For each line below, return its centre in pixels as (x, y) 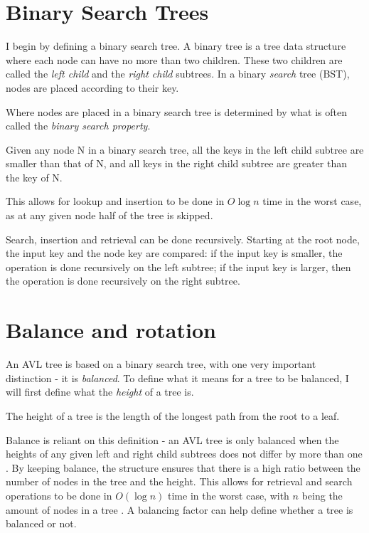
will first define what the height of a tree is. (100, 392)
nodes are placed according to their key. (92, 87)
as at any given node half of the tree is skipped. (109, 215)
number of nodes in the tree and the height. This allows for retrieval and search (179, 481)
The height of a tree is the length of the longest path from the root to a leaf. (173, 415)
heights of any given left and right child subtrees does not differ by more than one (184, 454)
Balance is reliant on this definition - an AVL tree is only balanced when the (172, 439)
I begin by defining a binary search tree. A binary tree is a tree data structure (176, 46)
